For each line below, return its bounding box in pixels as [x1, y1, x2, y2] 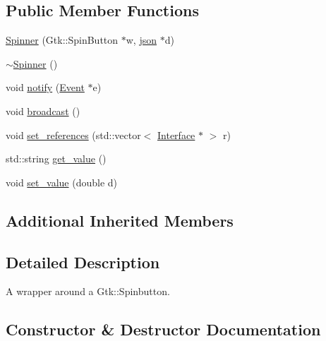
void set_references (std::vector [6, 127, 141, 142]
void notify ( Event [6, 80, 85, 95]
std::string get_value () [6, 151, 107, 166]
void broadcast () [6, 103, 80, 118]
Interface [157, 127, 195, 142]
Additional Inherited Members [6, 209, 234, 231]
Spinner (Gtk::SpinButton [6, 32, 119, 47]
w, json [126, 32, 157, 47]
